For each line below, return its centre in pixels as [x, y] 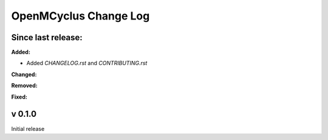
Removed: [24, 86]
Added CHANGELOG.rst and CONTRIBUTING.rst [87, 63]
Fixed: [19, 97]
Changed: [24, 74]
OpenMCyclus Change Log [80, 16]
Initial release [28, 128]
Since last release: [47, 37]
